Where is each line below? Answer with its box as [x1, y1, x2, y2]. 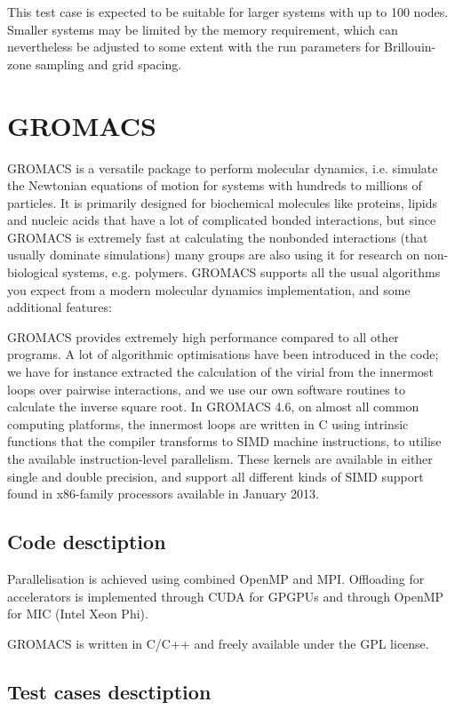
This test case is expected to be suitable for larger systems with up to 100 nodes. [7, 3, 449, 20]
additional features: [7, 298, 112, 316]
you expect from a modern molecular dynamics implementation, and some [7, 280, 411, 299]
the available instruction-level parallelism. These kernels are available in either [7, 450, 433, 467]
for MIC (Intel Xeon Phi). [7, 604, 148, 623]
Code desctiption [7, 528, 166, 555]
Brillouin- [384, 37, 436, 56]
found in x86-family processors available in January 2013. [7, 484, 319, 503]
